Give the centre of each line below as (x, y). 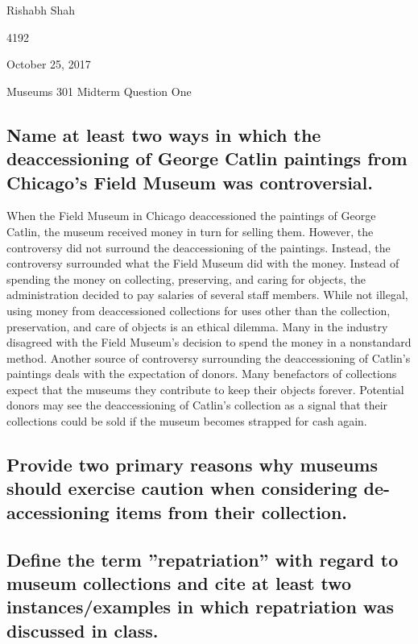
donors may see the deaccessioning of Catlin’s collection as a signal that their (197, 405)
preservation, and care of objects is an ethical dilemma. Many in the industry (197, 326)
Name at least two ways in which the (164, 134)
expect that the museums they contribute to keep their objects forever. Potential (205, 389)
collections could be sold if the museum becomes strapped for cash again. (187, 421)
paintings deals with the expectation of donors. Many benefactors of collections (202, 374)
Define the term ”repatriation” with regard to (203, 559)
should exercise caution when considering (182, 488)
